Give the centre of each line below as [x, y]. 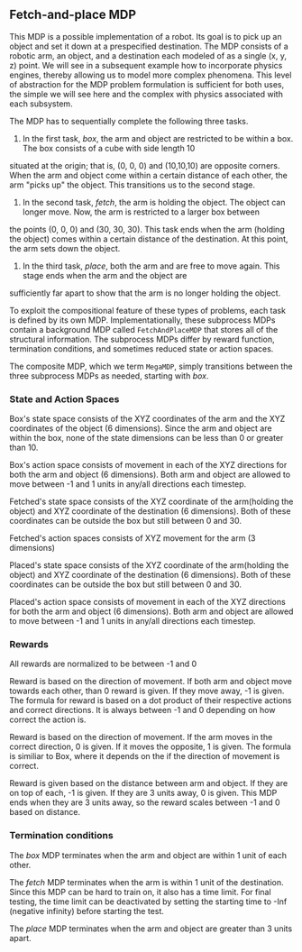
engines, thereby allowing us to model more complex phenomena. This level [151, 75]
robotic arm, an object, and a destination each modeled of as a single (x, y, [148, 55]
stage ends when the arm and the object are [105, 275]
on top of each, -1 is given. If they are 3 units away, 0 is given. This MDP [143, 793]
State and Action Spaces [64, 398]
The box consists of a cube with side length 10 [109, 148]
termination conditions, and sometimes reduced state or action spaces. [142, 348]
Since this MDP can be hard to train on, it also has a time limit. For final [141, 892]
